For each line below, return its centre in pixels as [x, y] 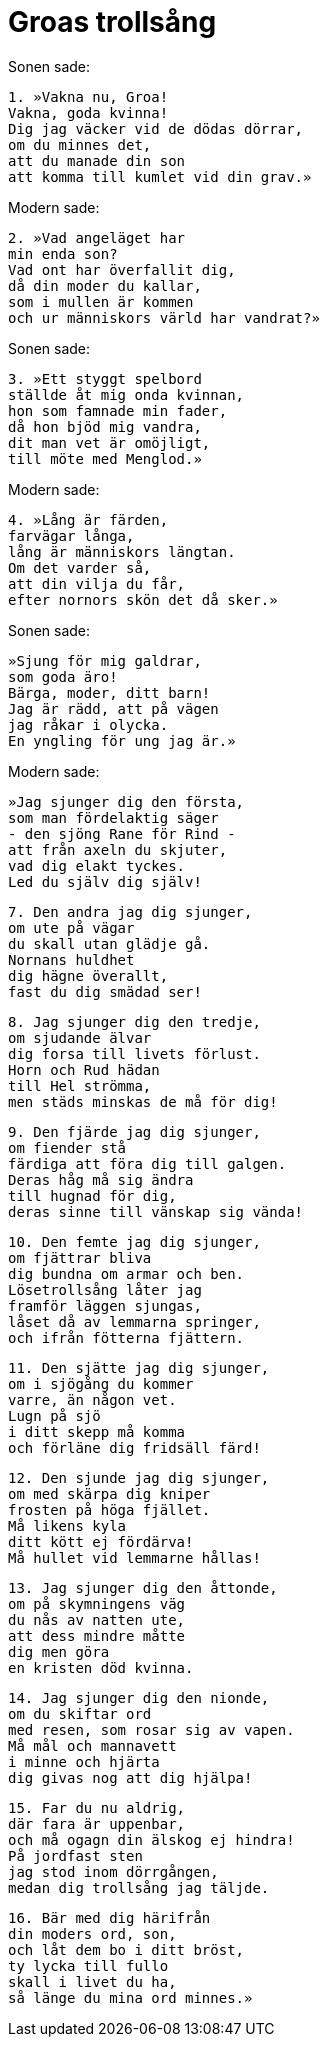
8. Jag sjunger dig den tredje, [134, 1021]
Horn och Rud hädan [84, 1069]
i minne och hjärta [84, 1761]
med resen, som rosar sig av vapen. [151, 1729]
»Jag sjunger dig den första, [126, 801]
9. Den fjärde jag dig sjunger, [134, 1131]
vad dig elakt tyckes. [97, 865]
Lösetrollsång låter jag [105, 1289]
